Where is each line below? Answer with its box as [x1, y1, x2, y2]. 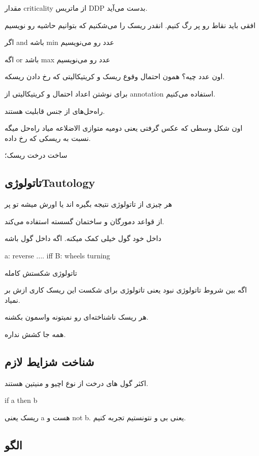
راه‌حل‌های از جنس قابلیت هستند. [5, 105, 105, 116]
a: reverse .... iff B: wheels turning [5, 250, 110, 260]
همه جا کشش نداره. [5, 328, 66, 339]
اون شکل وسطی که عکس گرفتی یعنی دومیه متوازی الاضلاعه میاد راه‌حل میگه [5, 123, 243, 133]
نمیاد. [5, 294, 20, 305]
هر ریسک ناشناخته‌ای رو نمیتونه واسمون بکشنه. [5, 311, 149, 322]
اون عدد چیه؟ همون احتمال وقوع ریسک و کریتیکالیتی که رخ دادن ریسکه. [5, 71, 225, 82]
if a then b [5, 395, 38, 405]
